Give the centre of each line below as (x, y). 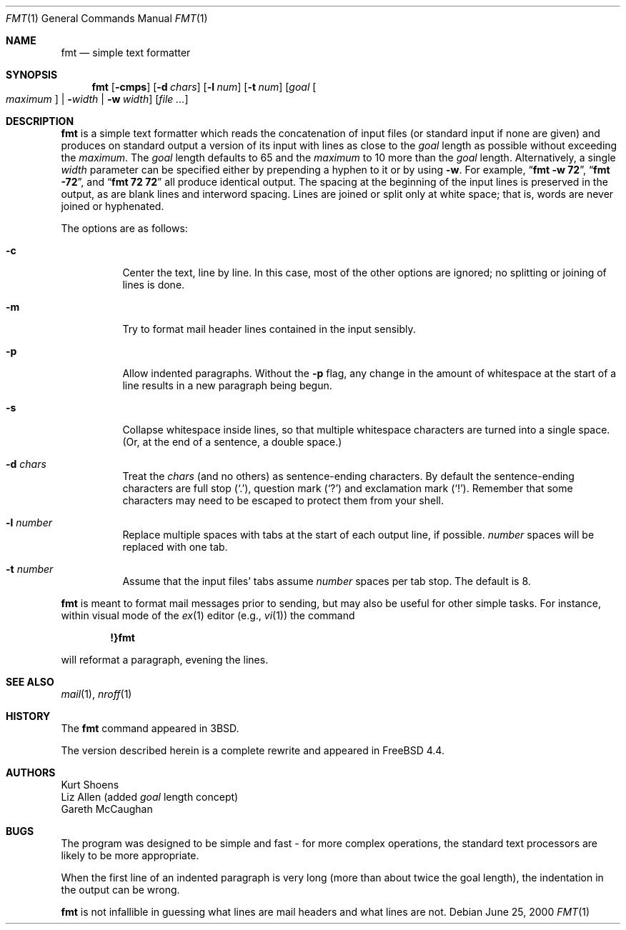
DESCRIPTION (40, 121)
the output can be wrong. (120, 890)
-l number (29, 522)
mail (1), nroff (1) (96, 694)
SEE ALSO (30, 682)
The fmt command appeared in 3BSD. (150, 728)
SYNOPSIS (32, 75)
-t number (30, 569)
